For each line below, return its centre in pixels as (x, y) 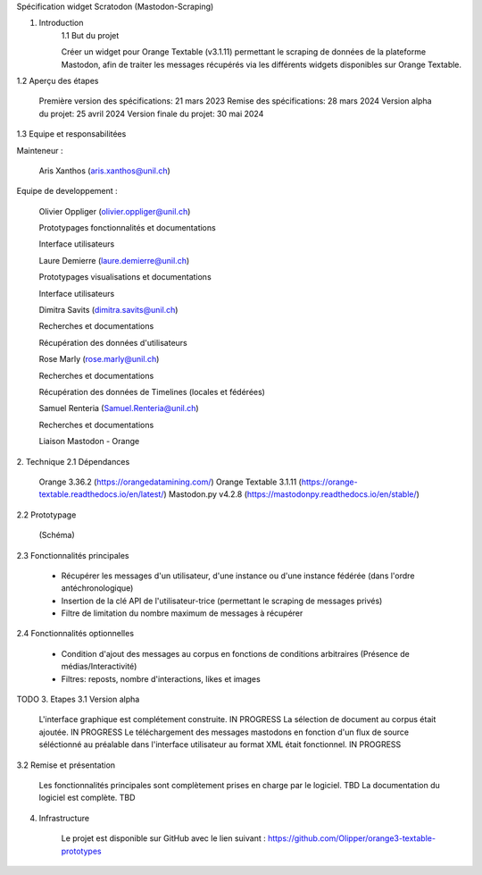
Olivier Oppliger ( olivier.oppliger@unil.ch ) (115, 211)
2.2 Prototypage (46, 515)
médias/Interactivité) (99, 667)
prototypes (81, 851)
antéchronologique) (97, 588)
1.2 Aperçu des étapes (58, 80)
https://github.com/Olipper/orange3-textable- (352, 838)
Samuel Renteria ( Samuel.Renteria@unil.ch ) (119, 408)
